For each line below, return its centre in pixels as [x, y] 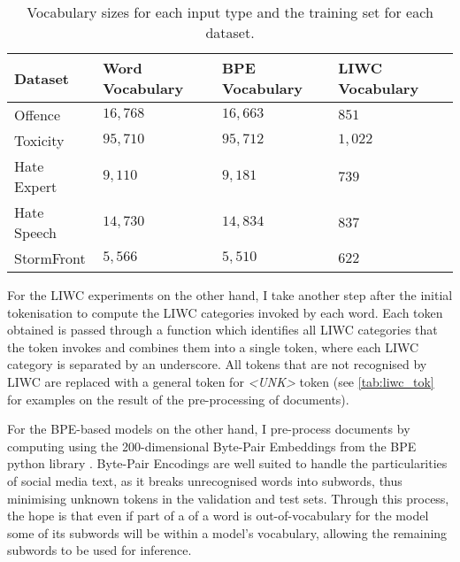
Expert [36, 186]
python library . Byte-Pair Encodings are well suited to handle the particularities [227, 463]
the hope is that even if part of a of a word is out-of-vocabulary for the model [218, 516]
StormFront [50, 258]
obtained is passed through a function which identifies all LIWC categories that [222, 330]
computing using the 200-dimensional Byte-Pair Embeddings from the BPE [212, 446]
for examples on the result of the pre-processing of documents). [178, 399]
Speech [36, 232]
